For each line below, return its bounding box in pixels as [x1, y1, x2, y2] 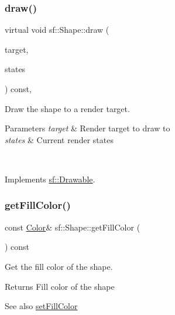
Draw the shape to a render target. [5, 102, 130, 114]
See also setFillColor [5, 300, 78, 312]
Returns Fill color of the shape [5, 280, 115, 292]
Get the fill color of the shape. [5, 260, 113, 272]
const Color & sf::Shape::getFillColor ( [5, 221, 140, 233]
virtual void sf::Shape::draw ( [5, 23, 109, 36]
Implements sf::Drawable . [5, 172, 95, 185]
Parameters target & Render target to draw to [5, 122, 170, 134]
